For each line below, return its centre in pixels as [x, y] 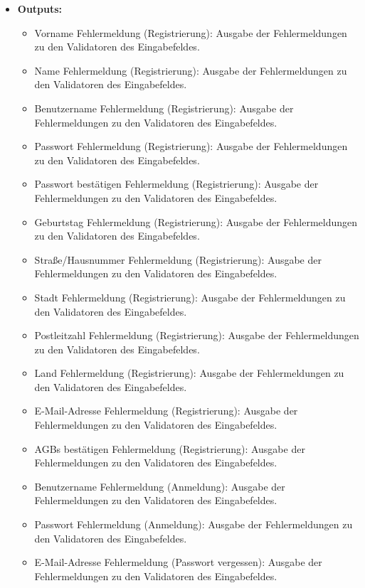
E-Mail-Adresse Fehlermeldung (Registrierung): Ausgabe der [166, 411]
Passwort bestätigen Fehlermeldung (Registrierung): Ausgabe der [176, 184]
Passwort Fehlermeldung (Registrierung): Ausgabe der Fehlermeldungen [191, 146]
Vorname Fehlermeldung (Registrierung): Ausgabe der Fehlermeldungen [191, 32]
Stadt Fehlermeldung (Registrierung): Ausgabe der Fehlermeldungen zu [190, 297]
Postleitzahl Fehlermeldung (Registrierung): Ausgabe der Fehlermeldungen [197, 335]
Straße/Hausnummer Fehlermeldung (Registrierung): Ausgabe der [178, 259]
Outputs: [40, 9]
